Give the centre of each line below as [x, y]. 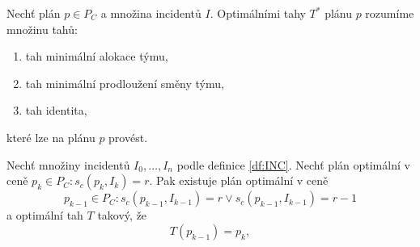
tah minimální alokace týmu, [97, 56]
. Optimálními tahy [258, 13]
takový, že [122, 215]
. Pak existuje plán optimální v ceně [239, 180]
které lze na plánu [51, 137]
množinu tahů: [42, 29]
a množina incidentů [151, 13]
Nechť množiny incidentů [68, 164]
